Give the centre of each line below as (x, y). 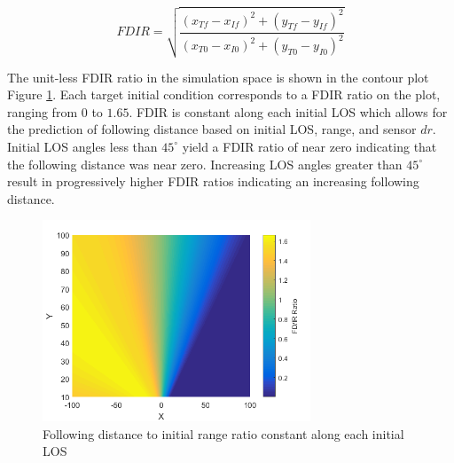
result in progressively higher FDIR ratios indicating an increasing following (213, 181)
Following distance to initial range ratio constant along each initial (223, 433)
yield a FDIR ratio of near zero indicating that (309, 146)
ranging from (43, 111)
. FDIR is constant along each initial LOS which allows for (288, 111)
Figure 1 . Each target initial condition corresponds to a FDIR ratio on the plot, (224, 94)
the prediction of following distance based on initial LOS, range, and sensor (212, 129)
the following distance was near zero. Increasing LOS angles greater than (205, 164)
